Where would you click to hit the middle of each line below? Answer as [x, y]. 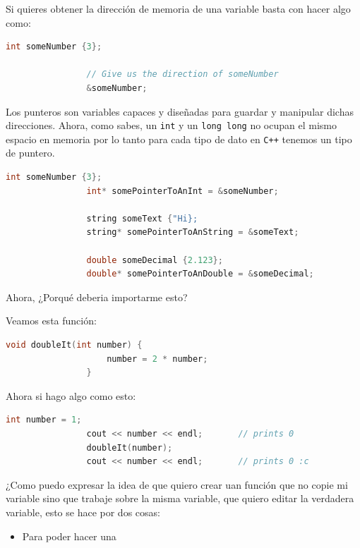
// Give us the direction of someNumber [182, 74]
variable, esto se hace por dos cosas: [83, 512]
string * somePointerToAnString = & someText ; [193, 232]
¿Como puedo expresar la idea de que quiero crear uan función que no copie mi [177, 484]
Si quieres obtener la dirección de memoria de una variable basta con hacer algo [178, 8]
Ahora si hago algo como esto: [71, 395]
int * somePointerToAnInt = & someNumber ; [182, 191]
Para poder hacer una [69, 536]
